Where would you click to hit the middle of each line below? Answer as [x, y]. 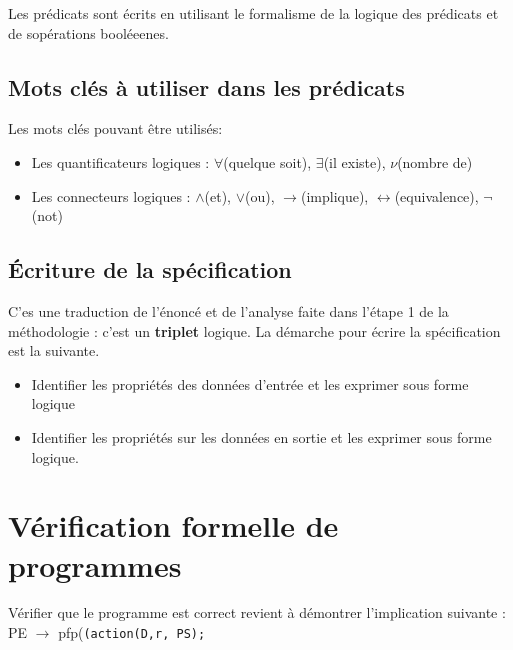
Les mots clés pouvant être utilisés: [115, 128]
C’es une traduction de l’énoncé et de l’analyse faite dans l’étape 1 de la [228, 310]
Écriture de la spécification [150, 269]
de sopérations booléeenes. [88, 32]
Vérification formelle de [173, 525]
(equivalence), [436, 195]
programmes [95, 564]
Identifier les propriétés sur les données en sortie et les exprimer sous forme [261, 436]
